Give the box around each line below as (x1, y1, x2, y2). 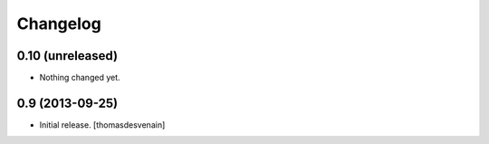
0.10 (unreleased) (16, 48, 118, 63)
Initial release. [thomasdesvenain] (39, 119, 166, 130)
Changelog (16, 14, 101, 34)
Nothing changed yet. (39, 72, 121, 83)
